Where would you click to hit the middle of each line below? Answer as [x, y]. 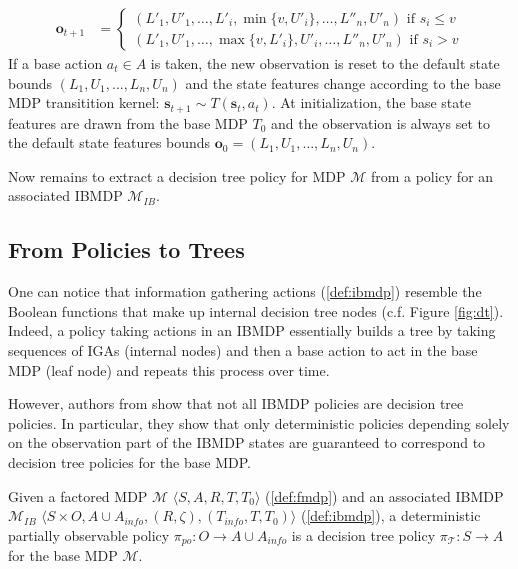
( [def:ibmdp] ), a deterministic [390, 515]
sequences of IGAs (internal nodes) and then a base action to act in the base [243, 350]
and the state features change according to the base [343, 82]
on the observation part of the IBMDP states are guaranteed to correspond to [247, 442]
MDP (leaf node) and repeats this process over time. [169, 369]
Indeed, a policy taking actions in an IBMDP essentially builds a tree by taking [252, 330]
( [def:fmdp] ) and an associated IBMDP [384, 495]
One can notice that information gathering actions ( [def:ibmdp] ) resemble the [245, 291]
